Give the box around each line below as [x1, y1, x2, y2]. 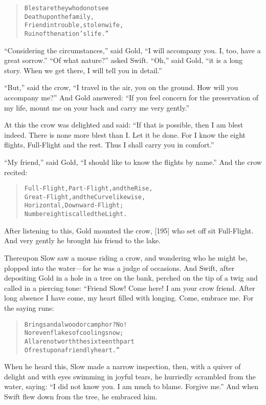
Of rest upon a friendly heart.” [24, 346, 120, 354]
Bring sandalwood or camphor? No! [24, 321, 127, 328]
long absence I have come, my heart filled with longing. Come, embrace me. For [4, 292, 254, 303]
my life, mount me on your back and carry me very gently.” [4, 102, 190, 113]
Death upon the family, [24, 13, 94, 20]
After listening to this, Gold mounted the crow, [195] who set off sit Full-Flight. [4, 225, 254, 236]
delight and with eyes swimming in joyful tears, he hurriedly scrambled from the [4, 371, 256, 381]
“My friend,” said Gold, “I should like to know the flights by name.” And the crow [4, 156, 262, 167]
